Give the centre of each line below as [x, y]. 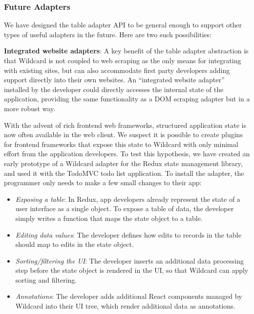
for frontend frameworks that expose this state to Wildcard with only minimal [121, 144]
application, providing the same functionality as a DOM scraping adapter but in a [127, 99]
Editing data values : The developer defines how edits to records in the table [128, 234]
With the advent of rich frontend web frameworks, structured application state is [125, 125]
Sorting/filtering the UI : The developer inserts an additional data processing [130, 260]
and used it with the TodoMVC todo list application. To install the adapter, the [124, 173]
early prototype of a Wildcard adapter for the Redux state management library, [123, 163]
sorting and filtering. [46, 279]
